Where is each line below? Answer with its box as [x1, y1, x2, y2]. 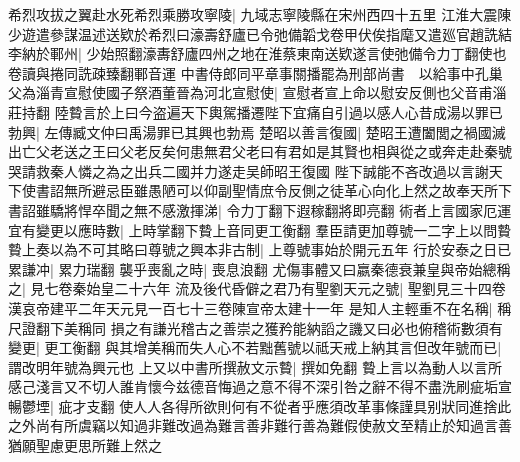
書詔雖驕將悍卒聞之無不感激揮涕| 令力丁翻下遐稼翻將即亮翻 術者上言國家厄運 [8, 199, 512, 220]
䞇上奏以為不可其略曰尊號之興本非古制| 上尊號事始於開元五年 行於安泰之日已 [8, 239, 512, 260]
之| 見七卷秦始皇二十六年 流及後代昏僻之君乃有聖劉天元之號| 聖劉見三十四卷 [8, 278, 506, 299]
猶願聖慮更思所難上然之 [8, 435, 162, 456]
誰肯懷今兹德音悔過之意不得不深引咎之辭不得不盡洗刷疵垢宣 [119, 376, 512, 397]
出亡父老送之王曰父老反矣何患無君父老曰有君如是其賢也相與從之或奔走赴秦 [8, 141, 498, 162]
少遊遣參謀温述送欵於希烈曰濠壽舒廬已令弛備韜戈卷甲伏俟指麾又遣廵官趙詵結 [8, 23, 512, 44]
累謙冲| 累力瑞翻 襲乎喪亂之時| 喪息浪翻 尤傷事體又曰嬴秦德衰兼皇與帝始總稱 [8, 258, 511, 279]
